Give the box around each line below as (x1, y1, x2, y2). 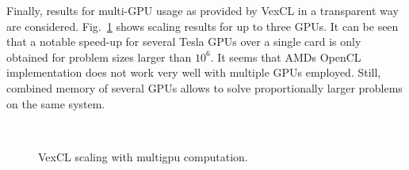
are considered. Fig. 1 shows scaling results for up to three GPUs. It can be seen (6, 17, 399, 34)
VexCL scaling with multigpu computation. (38, 148, 248, 164)
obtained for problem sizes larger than (6, 48, 192, 65)
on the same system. (6, 95, 105, 111)
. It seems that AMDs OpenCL (210, 48, 361, 65)
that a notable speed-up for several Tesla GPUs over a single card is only (6, 33, 361, 50)
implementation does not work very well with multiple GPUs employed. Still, (6, 64, 381, 81)
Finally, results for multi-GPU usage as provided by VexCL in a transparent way (6, 2, 399, 18)
